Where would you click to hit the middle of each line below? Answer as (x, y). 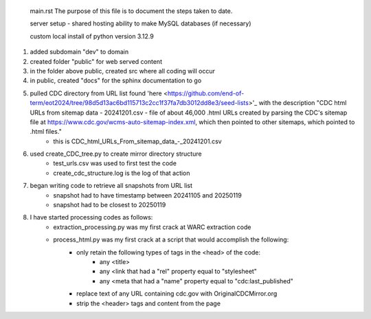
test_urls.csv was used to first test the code (115, 163)
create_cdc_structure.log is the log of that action (122, 173)
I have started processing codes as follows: (91, 217)
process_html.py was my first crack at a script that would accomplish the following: (171, 239)
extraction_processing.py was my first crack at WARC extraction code (152, 227)
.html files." (46, 132)
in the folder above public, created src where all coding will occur (123, 71)
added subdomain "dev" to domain (79, 52)
